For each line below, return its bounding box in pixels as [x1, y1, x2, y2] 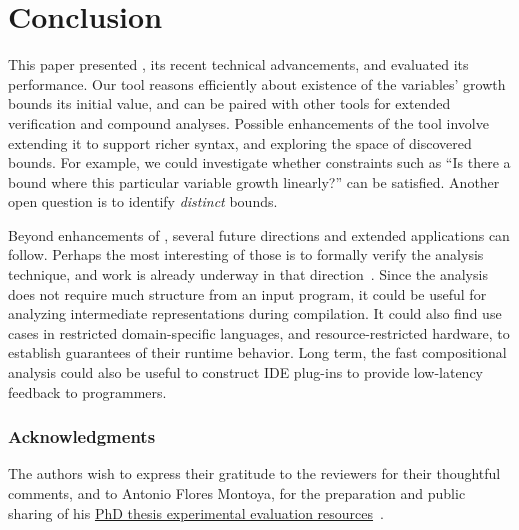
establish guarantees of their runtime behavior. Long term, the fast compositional [8, 342, 507, 363]
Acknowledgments [8, 424, 156, 449]
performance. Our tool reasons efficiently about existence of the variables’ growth [8, 73, 506, 94]
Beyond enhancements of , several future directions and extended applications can [8, 224, 510, 245]
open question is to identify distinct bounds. [8, 191, 278, 212]
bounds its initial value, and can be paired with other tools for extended [8, 93, 451, 114]
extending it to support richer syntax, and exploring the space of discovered [8, 132, 472, 153]
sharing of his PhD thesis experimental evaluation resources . [8, 502, 384, 523]
